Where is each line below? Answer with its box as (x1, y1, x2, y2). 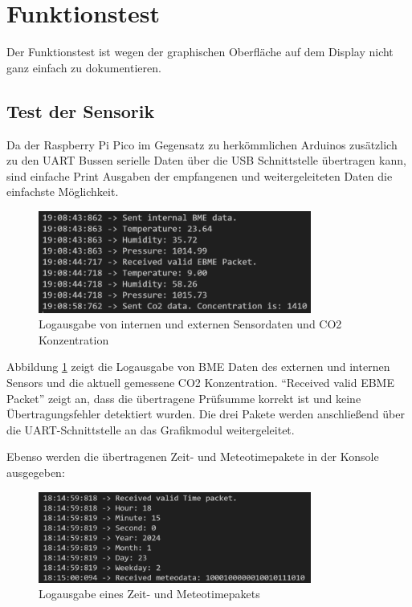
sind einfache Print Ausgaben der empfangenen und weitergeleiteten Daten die (6, 167, 393, 184)
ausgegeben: (6, 464, 65, 481)
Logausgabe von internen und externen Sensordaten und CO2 (39, 316, 342, 332)
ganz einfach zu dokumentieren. (6, 59, 161, 75)
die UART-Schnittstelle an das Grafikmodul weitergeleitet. (6, 421, 295, 438)
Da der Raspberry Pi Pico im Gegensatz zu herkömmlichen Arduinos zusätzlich (6, 136, 398, 153)
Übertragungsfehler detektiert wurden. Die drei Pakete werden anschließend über (6, 405, 405, 422)
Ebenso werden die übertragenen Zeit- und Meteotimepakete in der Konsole (6, 448, 379, 465)
